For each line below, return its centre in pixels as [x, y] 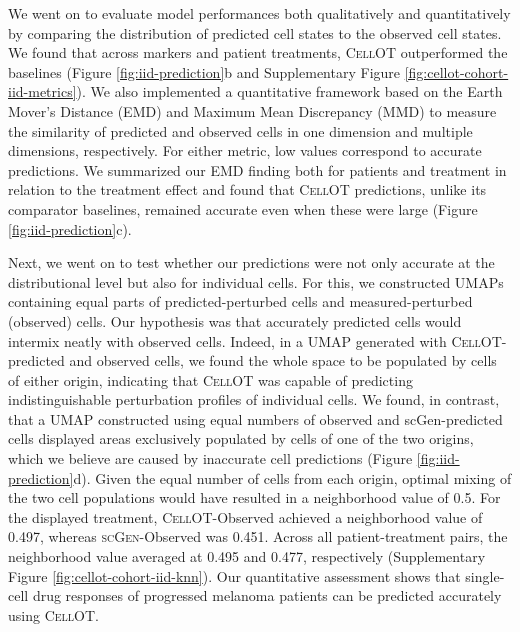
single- [485, 575]
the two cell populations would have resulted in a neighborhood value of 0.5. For [254, 497]
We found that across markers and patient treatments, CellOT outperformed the [258, 52]
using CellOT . [53, 614]
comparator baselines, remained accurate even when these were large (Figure [243, 208]
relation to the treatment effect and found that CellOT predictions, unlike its [247, 189]
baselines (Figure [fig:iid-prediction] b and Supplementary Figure [204, 71]
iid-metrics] [42, 91]
